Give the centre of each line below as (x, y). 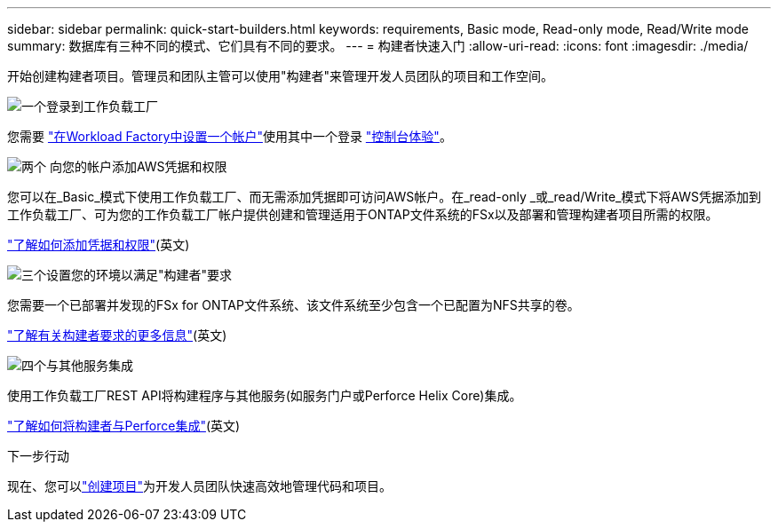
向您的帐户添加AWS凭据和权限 (138, 166)
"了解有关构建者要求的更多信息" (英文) (117, 335)
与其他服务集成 (90, 365)
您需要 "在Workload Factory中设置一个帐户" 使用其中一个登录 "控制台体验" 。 (230, 136)
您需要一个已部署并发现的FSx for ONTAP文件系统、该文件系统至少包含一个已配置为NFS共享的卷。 (294, 305)
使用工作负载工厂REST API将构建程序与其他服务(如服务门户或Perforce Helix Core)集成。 (265, 395)
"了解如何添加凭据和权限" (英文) (99, 245)
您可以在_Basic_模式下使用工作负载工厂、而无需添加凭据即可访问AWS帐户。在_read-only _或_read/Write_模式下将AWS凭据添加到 (385, 197)
